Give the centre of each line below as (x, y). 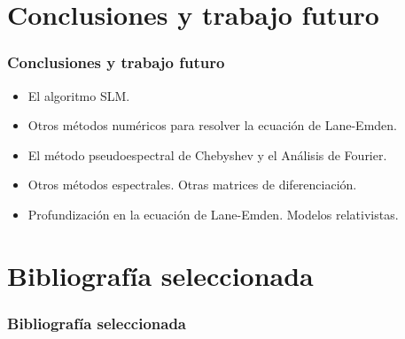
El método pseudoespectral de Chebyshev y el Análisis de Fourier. (207, 154)
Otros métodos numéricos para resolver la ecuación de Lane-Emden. (212, 125)
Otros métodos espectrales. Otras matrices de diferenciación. (192, 185)
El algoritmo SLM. (79, 95)
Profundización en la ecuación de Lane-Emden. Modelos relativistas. (213, 214)
